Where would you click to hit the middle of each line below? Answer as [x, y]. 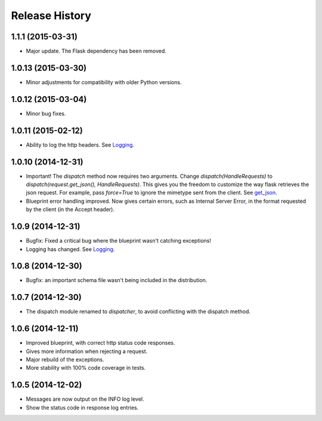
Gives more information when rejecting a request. [87, 351]
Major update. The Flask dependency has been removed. [96, 51]
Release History [51, 16]
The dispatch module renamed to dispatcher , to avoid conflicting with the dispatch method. [138, 312]
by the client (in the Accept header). [70, 209]
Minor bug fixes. [46, 113]
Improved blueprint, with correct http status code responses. [100, 343]
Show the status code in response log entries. [82, 407]
